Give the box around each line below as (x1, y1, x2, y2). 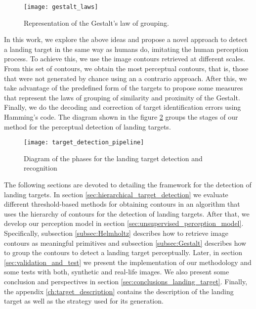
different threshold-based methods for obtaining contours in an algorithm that (4, 199, 240, 209)
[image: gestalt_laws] (24, 3, 98, 10)
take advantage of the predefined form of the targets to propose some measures (4, 83, 243, 93)
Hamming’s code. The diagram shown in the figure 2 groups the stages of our (4, 112, 238, 122)
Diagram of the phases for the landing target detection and (24, 153, 203, 163)
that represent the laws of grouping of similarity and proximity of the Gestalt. (4, 92, 240, 102)
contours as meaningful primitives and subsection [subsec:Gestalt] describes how (4, 237, 247, 248)
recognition (24, 163, 57, 173)
